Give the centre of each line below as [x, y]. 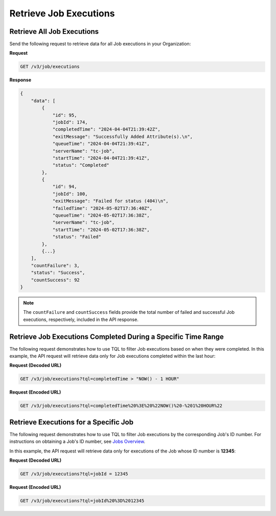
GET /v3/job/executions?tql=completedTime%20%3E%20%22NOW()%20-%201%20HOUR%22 [121, 406]
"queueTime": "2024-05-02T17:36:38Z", [101, 216]
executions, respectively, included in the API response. [81, 319]
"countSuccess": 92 [55, 280]
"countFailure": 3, [55, 265]
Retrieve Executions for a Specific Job [72, 422]
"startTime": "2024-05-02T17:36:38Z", [101, 230]
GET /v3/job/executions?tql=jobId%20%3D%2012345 [82, 501]
